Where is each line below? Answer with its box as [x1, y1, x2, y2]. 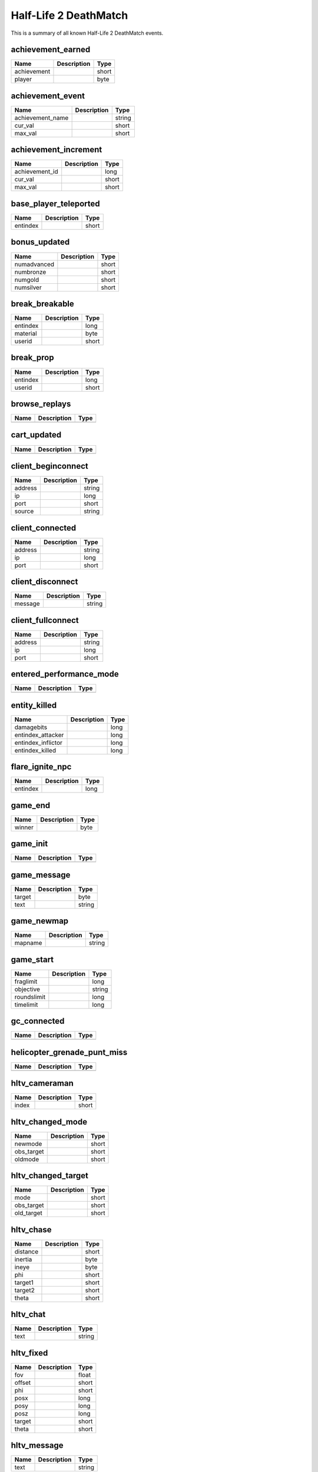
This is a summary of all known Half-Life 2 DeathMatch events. [11, 29, 164, 37]
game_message [11, 870, 71, 880]
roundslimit [14, 993, 46, 1001]
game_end [11, 800, 50, 810]
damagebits [14, 723, 47, 731]
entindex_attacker [14, 731, 64, 739]
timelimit [14, 1000, 38, 1009]
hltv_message [11, 1440, 64, 1451]
